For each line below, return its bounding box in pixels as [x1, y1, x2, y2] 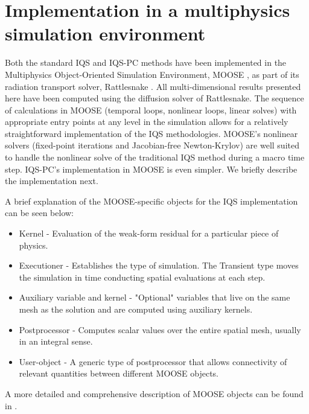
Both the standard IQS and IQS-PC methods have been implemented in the [5, 56, 287, 69]
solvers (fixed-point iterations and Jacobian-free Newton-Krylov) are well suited [5, 139, 299, 151]
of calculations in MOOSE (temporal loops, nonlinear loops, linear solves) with [5, 103, 297, 116]
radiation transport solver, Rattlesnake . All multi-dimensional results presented [5, 80, 301, 92]
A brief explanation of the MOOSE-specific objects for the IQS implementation [5, 194, 298, 207]
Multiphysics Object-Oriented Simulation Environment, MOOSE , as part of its [5, 68, 299, 80]
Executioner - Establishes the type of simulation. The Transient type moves [19, 259, 299, 272]
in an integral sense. [19, 335, 93, 348]
